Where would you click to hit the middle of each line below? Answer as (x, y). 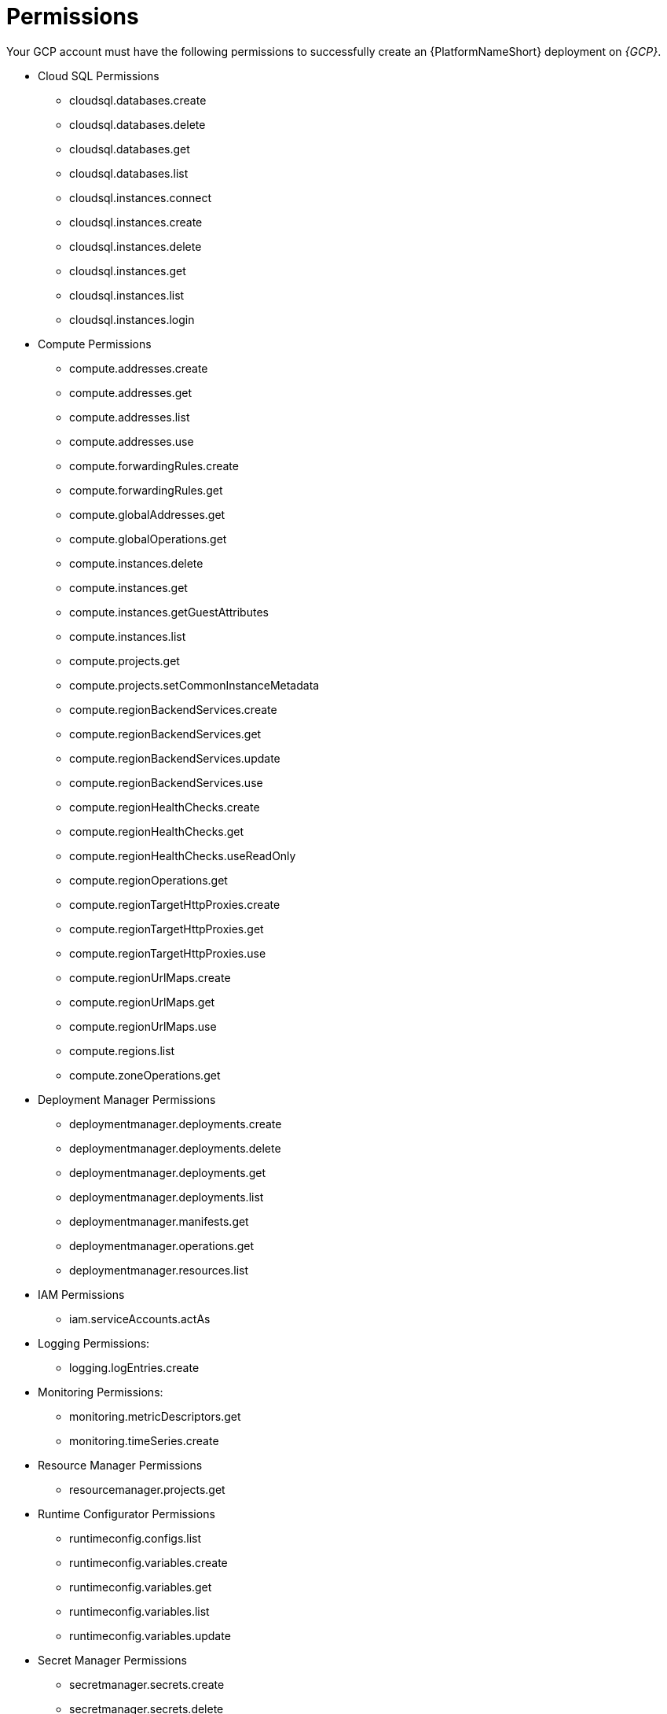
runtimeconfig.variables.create (148, 1562)
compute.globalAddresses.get (147, 514)
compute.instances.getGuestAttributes (169, 612)
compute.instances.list (128, 636)
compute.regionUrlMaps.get (142, 1002)
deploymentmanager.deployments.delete (175, 1148)
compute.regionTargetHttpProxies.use (168, 953)
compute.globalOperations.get (148, 539)
